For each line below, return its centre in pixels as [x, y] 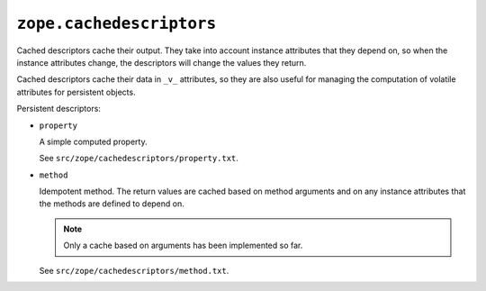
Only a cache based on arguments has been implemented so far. [183, 246]
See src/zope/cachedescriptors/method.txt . [134, 270]
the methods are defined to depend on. [112, 204]
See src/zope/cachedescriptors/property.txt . [139, 159]
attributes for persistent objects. [76, 92]
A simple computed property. [93, 141]
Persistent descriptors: [58, 109]
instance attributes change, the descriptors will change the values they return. [162, 62]
